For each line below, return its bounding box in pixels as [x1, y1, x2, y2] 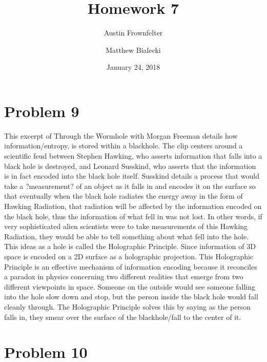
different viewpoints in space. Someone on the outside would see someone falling [4, 281, 255, 292]
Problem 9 [4, 100, 79, 121]
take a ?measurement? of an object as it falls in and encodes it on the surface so [4, 180, 256, 191]
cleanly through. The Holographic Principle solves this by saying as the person [4, 301, 251, 312]
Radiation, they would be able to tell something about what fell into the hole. [4, 231, 249, 241]
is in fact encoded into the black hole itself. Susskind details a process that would [4, 170, 259, 181]
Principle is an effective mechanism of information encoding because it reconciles [4, 261, 257, 272]
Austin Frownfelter [104, 27, 163, 38]
